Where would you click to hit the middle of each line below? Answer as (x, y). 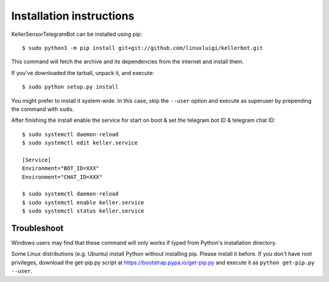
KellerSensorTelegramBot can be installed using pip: (77, 34)
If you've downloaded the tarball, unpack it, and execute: (83, 72)
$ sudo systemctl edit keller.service (80, 143)
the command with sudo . (43, 109)
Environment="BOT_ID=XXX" (61, 168)
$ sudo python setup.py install (70, 87)
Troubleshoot (37, 228)
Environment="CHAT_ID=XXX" (62, 177)
